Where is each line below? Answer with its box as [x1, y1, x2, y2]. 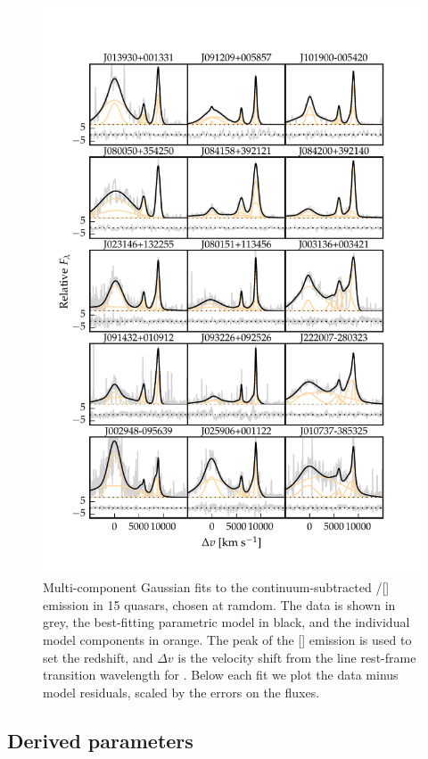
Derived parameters [7, 726, 193, 754]
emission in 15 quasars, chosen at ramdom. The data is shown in [43, 595, 396, 614]
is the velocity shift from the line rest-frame [177, 648, 416, 666]
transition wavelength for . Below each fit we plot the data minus [43, 665, 399, 684]
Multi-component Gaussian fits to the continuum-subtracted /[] [43, 578, 390, 597]
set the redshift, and [43, 648, 153, 666]
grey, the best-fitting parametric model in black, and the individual [43, 613, 410, 631]
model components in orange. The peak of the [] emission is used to [43, 630, 412, 648]
